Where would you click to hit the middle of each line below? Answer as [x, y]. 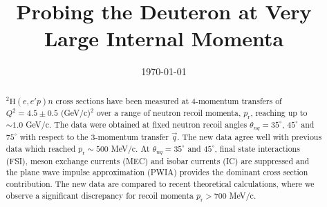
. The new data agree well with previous [250, 137]
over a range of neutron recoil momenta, [169, 112]
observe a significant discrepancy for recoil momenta [100, 195]
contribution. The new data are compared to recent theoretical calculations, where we [160, 183]
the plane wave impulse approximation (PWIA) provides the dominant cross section [157, 172]
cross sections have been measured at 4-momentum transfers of [169, 100]
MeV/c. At [130, 148]
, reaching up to [279, 112]
